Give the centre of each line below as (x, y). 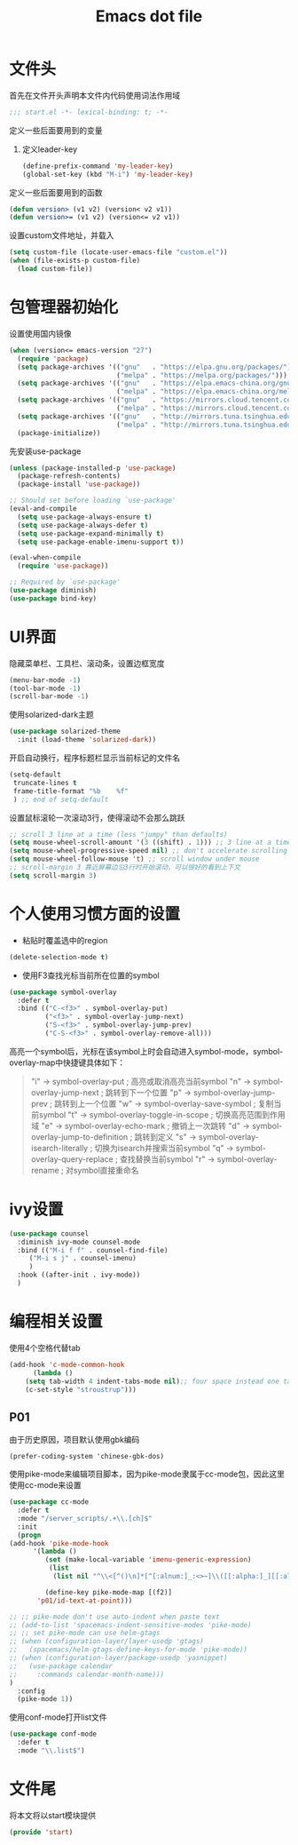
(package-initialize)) (59, 433)
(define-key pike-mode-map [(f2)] (109, 1592)
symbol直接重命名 (106, 1170)
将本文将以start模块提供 (52, 1815)
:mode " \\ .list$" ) (51, 1751)
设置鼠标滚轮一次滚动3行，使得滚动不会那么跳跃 (97, 817)
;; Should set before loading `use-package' (93, 501)
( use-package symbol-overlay (63, 992)
